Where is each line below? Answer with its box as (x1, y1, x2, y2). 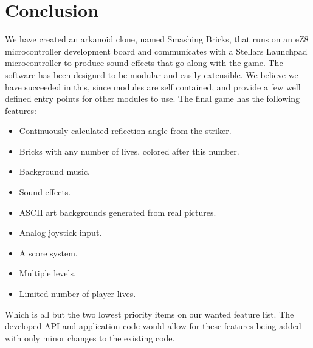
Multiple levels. (19, 267, 76, 279)
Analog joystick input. (19, 226, 102, 239)
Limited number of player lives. (19, 287, 136, 300)
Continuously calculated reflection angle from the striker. (19, 124, 232, 137)
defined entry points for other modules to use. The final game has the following (5, 92, 300, 105)
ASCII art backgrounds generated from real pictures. (19, 206, 216, 218)
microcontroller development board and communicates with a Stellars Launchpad (5, 44, 308, 57)
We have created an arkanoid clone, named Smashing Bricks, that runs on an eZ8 (5, 33, 309, 45)
